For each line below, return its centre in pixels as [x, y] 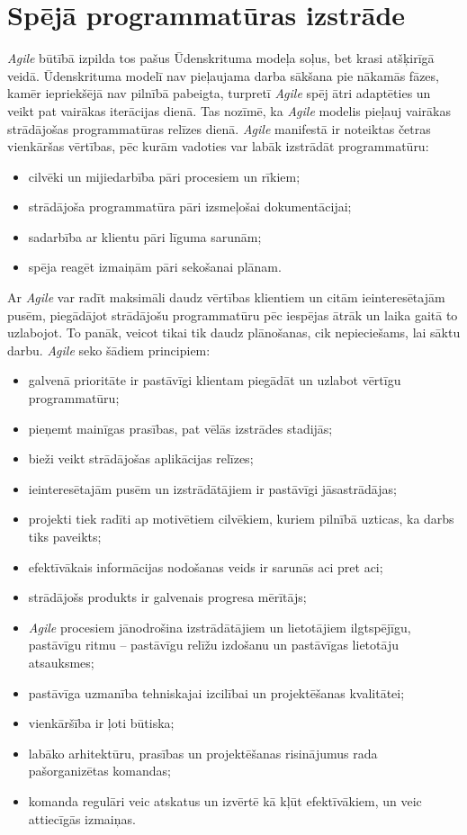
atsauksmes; [61, 662]
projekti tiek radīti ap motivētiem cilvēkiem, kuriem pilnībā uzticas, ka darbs [241, 519]
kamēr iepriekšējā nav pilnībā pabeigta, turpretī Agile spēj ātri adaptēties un [219, 93]
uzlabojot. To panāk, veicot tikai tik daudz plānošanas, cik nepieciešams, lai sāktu [234, 332]
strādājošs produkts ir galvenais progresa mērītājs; [167, 597]
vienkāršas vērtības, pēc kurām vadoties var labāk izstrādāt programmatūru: [218, 146]
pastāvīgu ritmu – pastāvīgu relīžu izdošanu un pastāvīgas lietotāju [213, 645]
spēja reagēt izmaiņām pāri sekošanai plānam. [155, 267]
